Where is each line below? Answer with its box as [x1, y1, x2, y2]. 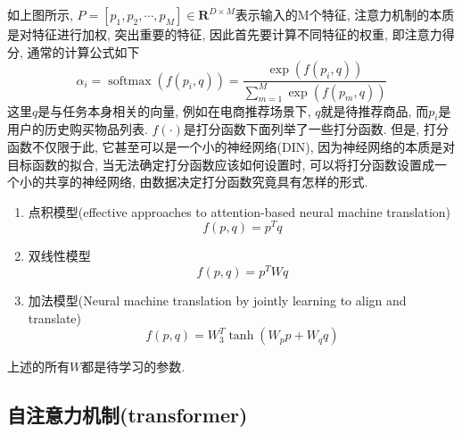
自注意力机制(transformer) [7, 401, 248, 429]
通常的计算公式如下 [27, 42, 140, 61]
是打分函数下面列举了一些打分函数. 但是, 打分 [183, 120, 449, 138]
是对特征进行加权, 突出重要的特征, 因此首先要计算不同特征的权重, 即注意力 [7, 25, 442, 43]
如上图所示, [7, 5, 73, 23]
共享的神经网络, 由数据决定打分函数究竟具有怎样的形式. [44, 172, 368, 191]
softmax [108, 74, 152, 88]
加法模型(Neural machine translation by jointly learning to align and [28, 291, 407, 310]
